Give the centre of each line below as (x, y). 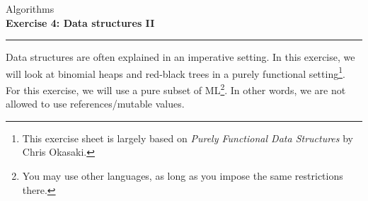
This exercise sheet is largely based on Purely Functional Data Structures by (188, 138)
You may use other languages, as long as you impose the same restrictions (183, 176)
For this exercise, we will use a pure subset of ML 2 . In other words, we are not (176, 89)
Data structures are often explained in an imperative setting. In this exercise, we (180, 57)
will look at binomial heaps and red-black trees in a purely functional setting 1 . (176, 72)
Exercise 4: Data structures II (80, 22)
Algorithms (30, 8)
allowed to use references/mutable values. (95, 104)
